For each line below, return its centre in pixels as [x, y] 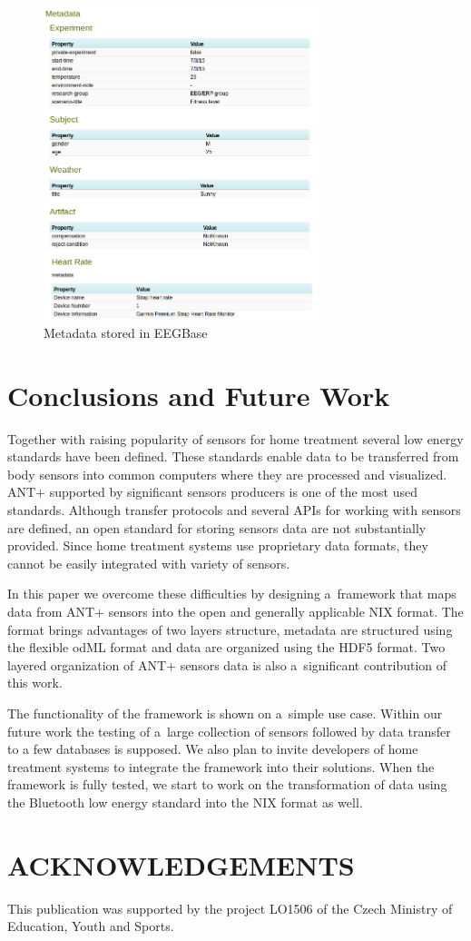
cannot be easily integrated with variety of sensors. [149, 563]
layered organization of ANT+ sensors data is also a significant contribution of [227, 664]
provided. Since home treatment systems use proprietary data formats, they [218, 545]
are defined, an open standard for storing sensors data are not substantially [217, 527]
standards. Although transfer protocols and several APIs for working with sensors [234, 510]
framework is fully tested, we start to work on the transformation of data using [227, 784]
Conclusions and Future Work [199, 395]
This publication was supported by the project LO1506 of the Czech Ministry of [230, 908]
